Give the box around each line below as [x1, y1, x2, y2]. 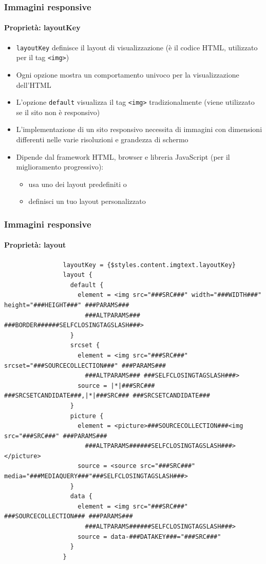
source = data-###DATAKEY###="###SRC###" [78, 533, 221, 540]
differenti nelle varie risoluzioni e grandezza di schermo [16, 134, 188, 144]
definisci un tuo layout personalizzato [28, 196, 146, 206]
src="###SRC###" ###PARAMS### [4, 432, 107, 440]
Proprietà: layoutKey [4, 22, 81, 33]
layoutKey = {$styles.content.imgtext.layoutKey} [63, 261, 236, 269]
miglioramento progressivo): [16, 161, 104, 172]
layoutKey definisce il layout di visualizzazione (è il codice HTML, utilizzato [16, 42, 258, 52]
